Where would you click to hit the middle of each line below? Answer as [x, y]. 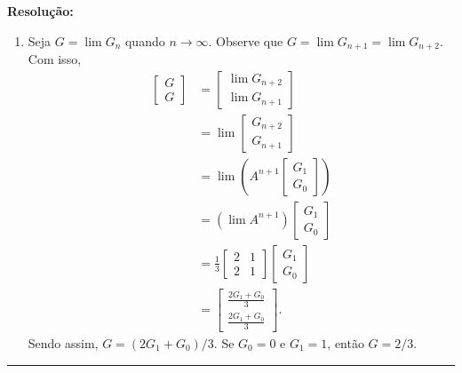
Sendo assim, [63, 342]
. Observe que [246, 40]
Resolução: [40, 11]
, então [346, 342]
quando [145, 40]
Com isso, [55, 59]
